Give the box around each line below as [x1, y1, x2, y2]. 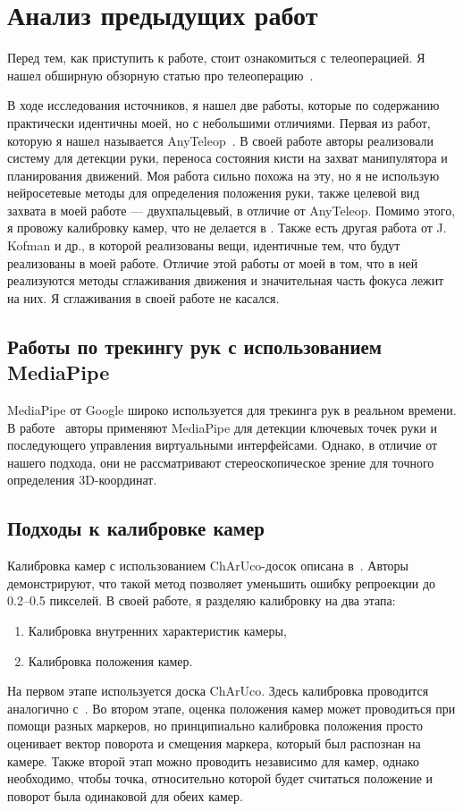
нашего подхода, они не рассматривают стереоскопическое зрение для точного [7, 452, 434, 471]
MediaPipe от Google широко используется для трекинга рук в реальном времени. [7, 401, 457, 419]
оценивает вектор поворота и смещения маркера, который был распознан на [7, 733, 421, 752]
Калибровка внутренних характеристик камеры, [28, 621, 287, 639]
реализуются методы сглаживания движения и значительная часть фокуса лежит [7, 271, 444, 290]
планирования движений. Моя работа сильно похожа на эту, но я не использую [7, 165, 440, 184]
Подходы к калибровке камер [7, 514, 265, 542]
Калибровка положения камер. [28, 651, 193, 670]
